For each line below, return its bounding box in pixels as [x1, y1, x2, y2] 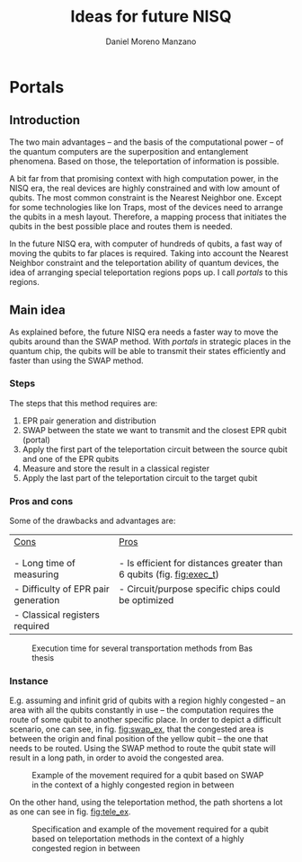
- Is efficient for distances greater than [118, 557, 283, 570]
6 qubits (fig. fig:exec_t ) [118, 568, 220, 581]
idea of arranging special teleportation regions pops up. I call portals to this [9, 267, 289, 278]
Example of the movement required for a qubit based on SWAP [31, 770, 264, 781]
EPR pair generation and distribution [22, 415, 157, 426]
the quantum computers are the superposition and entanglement [9, 146, 249, 156]
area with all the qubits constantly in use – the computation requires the [9, 705, 274, 715]
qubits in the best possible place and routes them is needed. [9, 220, 234, 231]
